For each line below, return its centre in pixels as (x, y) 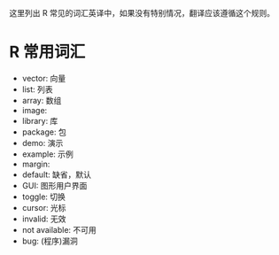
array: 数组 (42, 100)
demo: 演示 (43, 143)
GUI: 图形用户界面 (54, 185)
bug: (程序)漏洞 (50, 241)
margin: (36, 164)
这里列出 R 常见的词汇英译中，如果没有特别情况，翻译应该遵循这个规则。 (142, 13)
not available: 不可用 (59, 229)
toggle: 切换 (44, 197)
